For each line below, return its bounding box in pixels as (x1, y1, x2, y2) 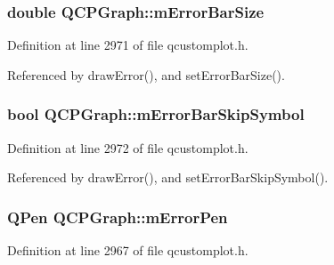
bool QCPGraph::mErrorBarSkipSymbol (7, 103, 305, 125)
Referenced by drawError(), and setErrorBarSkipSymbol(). (7, 168, 329, 187)
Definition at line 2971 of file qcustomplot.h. (7, 36, 248, 54)
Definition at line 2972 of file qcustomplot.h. (7, 138, 248, 157)
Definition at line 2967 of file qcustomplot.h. (7, 241, 248, 260)
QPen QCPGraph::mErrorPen (7, 205, 228, 228)
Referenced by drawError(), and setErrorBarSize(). (7, 65, 285, 84)
